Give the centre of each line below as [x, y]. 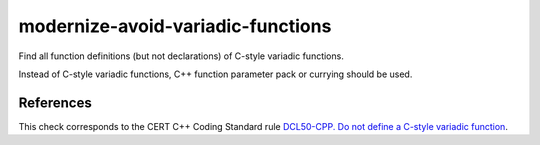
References [55, 102]
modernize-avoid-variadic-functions [175, 26]
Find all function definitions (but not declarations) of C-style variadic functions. [181, 56]
